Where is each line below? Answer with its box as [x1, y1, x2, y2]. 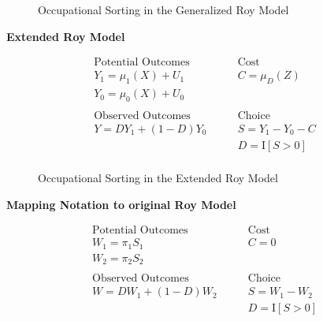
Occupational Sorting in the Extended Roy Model [38, 170, 278, 186]
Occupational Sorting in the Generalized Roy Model [38, 2, 289, 17]
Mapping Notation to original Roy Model [6, 196, 236, 212]
